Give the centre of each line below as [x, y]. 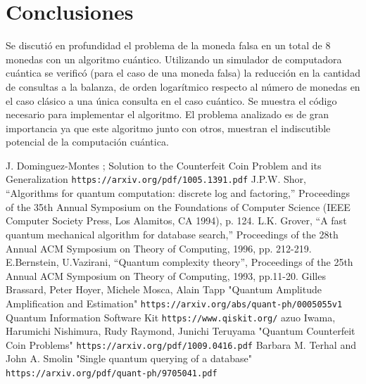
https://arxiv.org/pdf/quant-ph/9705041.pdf [112, 374]
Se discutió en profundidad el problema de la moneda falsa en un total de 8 [168, 45]
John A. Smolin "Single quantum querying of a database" [129, 358]
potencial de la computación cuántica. [87, 142]
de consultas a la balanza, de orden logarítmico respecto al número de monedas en [183, 86]
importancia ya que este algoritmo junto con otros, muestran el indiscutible [168, 128]
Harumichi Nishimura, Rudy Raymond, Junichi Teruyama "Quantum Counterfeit [181, 331]
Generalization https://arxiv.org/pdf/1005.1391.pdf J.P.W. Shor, [156, 179]
